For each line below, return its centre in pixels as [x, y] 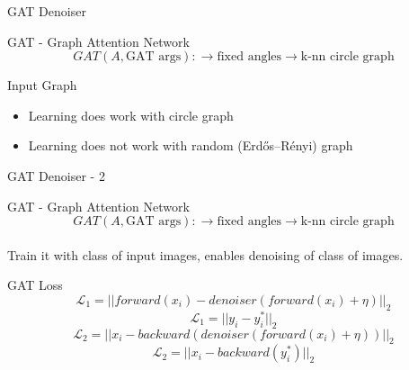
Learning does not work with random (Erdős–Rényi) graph [191, 145]
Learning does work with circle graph [131, 115]
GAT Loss [35, 285]
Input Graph [42, 85]
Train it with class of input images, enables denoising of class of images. [205, 254]
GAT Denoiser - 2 [56, 175]
